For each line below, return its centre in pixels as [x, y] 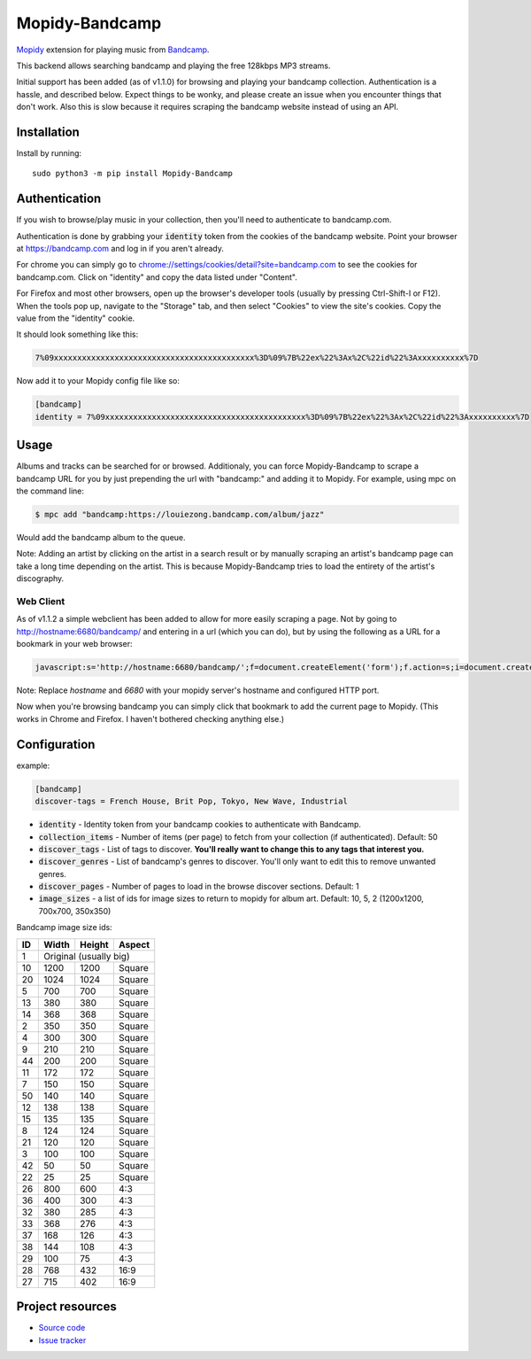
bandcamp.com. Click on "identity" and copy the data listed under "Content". [157, 277]
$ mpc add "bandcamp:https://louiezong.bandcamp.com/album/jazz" [180, 515]
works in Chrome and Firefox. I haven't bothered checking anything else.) [150, 718]
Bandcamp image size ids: [64, 928]
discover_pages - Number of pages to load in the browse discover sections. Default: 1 [199, 887]
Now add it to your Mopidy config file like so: [98, 381]
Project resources [66, 1307]
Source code [62, 1328]
